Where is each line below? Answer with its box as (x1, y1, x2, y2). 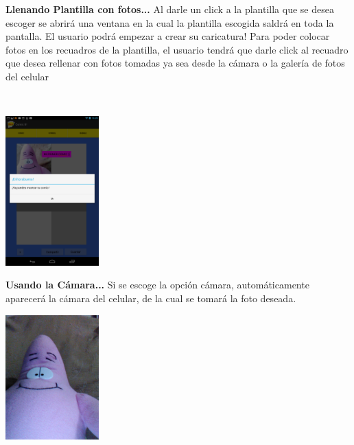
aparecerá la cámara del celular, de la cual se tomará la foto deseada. (5, 291, 296, 306)
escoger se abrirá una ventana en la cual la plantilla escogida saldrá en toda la (5, 15, 334, 30)
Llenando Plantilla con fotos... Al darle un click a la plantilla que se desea (5, 2, 334, 16)
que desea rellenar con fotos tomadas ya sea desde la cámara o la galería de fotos (5, 56, 345, 70)
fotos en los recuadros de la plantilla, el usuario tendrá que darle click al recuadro (5, 42, 349, 56)
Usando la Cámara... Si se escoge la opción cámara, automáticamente (5, 277, 309, 292)
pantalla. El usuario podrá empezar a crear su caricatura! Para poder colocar (5, 29, 330, 43)
